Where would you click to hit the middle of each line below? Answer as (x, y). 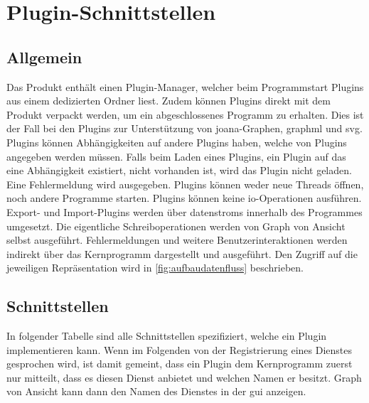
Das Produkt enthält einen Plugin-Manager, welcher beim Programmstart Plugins (185, 86)
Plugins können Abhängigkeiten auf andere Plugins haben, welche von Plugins (177, 142)
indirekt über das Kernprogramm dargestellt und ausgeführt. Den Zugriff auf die (182, 253)
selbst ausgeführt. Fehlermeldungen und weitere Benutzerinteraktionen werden (177, 240)
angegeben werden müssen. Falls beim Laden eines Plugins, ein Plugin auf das (176, 156)
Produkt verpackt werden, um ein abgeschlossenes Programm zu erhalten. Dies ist (185, 114)
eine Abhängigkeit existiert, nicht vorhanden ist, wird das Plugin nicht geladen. (179, 170)
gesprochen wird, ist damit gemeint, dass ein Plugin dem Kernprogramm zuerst (180, 364)
